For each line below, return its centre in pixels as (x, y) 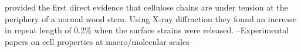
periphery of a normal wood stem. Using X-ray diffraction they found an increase (151, 18)
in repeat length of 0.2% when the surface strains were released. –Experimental (147, 30)
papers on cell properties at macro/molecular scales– (99, 41)
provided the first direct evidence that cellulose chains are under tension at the (146, 7)
